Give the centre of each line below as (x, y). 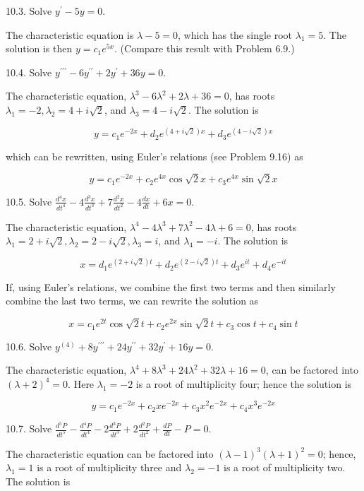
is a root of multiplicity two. (285, 467)
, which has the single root (235, 34)
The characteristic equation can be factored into (110, 453)
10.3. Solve (29, 11)
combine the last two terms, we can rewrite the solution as (132, 301)
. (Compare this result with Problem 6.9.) (205, 48)
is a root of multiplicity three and (109, 467)
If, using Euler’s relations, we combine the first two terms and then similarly (171, 286)
